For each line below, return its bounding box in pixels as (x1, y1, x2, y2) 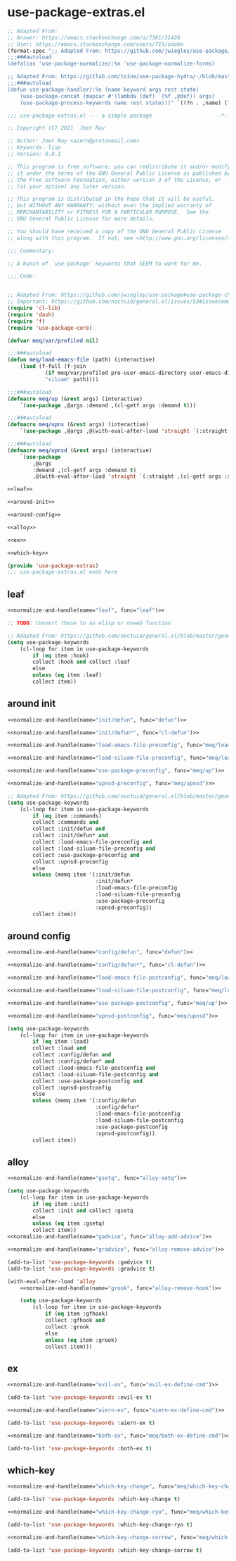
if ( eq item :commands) (32, 812, 102, 820)
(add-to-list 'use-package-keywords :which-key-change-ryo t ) (7, 1521, 193, 1528)
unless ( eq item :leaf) (32, 672, 102, 679)
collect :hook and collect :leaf (32, 658, 131, 666)
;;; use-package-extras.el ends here (7, 569, 118, 576)
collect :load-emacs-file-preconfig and (32, 839, 152, 846)
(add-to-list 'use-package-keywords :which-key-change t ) (7, 1495, 181, 1503)
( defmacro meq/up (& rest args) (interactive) (7, 395, 143, 402)
